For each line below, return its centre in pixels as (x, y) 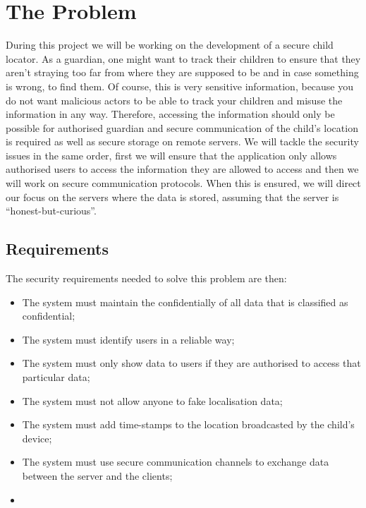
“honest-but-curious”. (51, 211)
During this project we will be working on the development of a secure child (170, 45)
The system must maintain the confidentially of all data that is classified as (185, 302)
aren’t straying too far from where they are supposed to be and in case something (182, 72)
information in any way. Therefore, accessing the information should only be (170, 114)
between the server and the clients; (97, 475)
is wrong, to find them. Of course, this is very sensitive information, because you (180, 86)
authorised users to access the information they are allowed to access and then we (182, 169)
